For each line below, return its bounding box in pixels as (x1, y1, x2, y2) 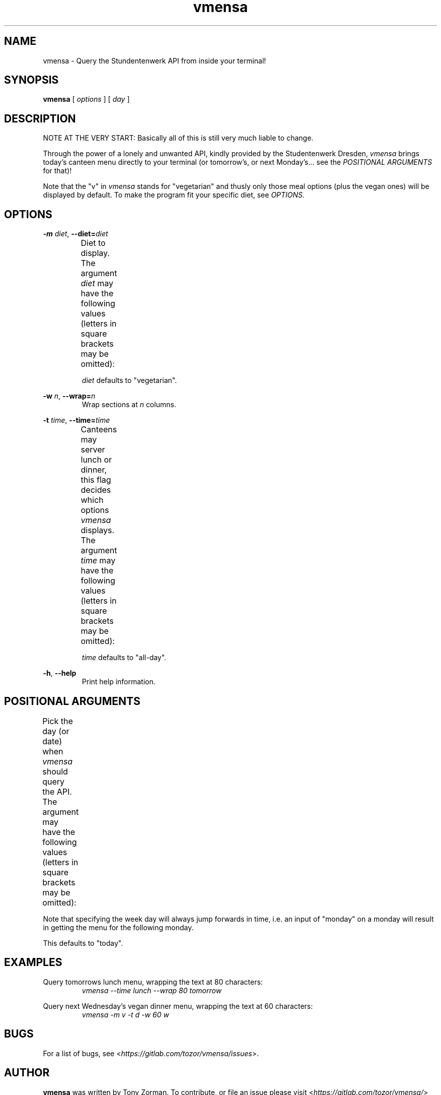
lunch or (81, 455, 112, 465)
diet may (81, 278, 113, 289)
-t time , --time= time (43, 416, 110, 425)
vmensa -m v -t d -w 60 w (82, 1010, 169, 1019)
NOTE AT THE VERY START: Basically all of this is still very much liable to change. (43, 134, 314, 143)
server (81, 444, 105, 455)
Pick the (42, 716, 73, 726)
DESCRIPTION (4, 112, 76, 125)
